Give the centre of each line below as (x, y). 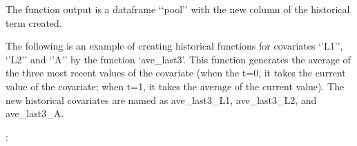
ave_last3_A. (35, 113)
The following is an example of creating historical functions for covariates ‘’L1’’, (174, 46)
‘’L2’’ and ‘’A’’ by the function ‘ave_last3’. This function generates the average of (178, 59)
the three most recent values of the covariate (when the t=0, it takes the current (176, 73)
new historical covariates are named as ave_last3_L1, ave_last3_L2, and (161, 100)
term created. (34, 22)
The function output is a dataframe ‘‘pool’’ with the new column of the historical (178, 9)
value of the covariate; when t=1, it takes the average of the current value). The (175, 86)
